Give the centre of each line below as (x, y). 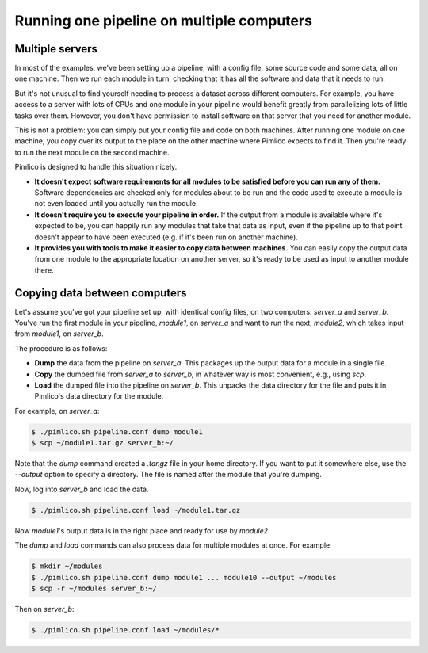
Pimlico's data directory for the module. (99, 396)
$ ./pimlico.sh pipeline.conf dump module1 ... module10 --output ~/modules (184, 577)
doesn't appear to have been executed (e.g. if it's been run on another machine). (166, 237)
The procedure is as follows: (61, 348)
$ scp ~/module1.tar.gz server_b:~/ (103, 443)
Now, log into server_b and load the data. (82, 489)
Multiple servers (56, 49)
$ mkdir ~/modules (67, 566)
